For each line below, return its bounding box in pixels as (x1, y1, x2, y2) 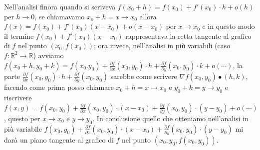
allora (139, 11, 157, 21)
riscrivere (4, 92, 32, 102)
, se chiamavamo (34, 11, 85, 21)
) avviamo (33, 50, 64, 60)
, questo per (4, 113, 40, 123)
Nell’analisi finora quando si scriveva (4, 1, 116, 11)
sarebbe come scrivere (110, 71, 177, 81)
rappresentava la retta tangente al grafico (125, 30, 252, 41)
